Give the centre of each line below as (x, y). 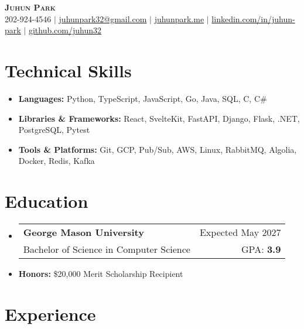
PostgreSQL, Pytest (54, 130)
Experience (50, 313)
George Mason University (83, 232)
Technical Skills (68, 70)
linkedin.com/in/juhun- (253, 18)
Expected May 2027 (240, 232)
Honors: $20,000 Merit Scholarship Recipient (101, 273)
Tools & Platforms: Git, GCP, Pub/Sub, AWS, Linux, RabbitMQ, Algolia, (158, 149)
